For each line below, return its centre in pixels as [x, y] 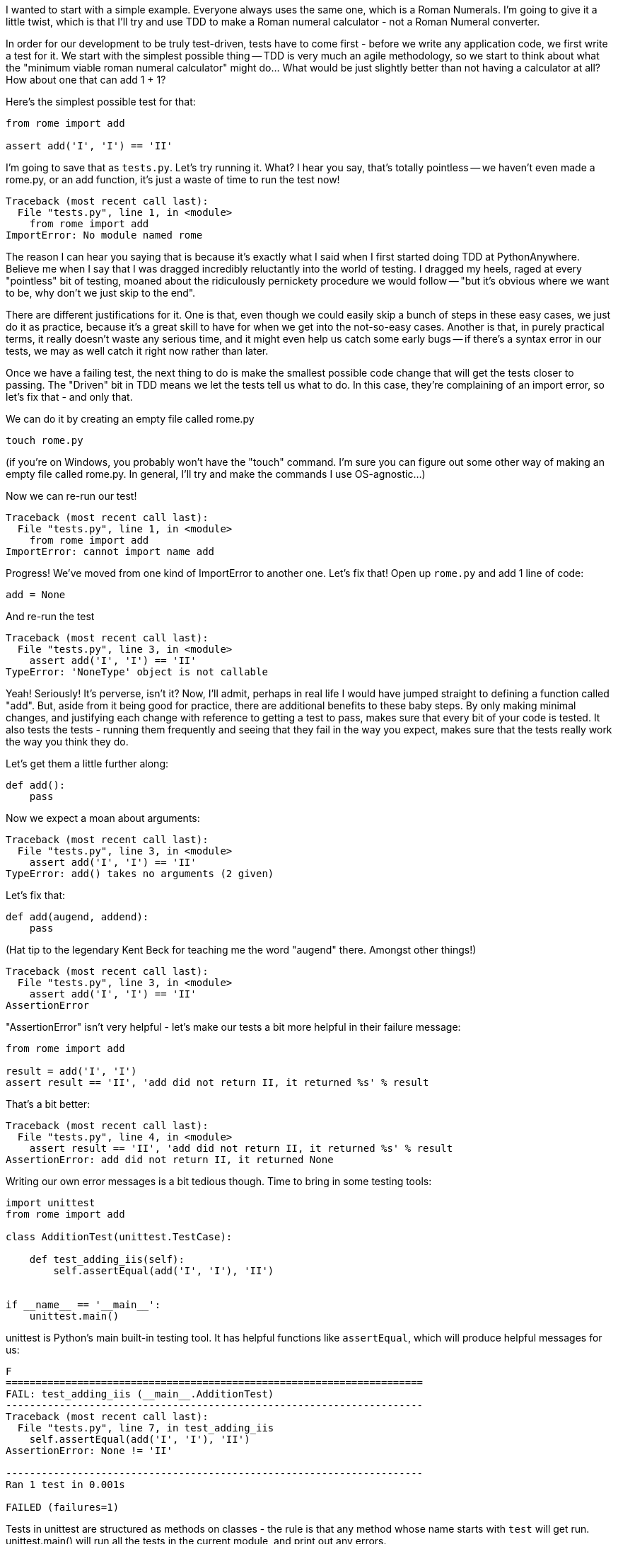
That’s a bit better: [48, 1104]
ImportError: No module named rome [104, 235]
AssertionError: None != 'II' [89, 1451]
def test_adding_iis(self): [107, 1259]
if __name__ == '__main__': [83, 1305]
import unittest [51, 1203]
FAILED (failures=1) [63, 1507]
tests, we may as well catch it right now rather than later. [137, 351]
